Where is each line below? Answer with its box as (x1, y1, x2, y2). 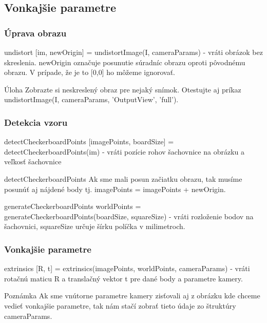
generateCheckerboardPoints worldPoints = (4, 201, 141, 212)
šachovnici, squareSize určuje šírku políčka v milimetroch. (4, 221, 185, 232)
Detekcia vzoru (4, 116, 68, 128)
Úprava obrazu (4, 26, 67, 39)
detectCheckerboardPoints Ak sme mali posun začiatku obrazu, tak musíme (4, 173, 242, 184)
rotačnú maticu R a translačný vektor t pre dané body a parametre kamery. (4, 273, 243, 283)
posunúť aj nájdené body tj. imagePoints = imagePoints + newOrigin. (4, 183, 226, 194)
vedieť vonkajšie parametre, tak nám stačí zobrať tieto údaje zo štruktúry (4, 300, 236, 311)
